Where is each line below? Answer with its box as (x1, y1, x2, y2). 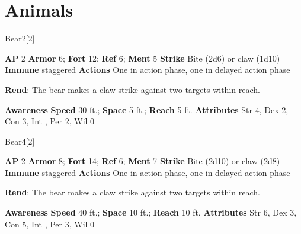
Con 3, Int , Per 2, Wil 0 (5, 115, 95, 127)
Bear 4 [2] (5, 134, 35, 147)
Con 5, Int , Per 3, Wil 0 (5, 217, 95, 230)
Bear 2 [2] (5, 32, 35, 44)
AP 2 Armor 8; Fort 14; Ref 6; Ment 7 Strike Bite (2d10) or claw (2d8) (5, 155, 280, 167)
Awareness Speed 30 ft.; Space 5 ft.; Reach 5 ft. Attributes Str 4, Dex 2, (5, 103, 289, 116)
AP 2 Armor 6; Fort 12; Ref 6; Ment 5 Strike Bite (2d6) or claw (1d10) (5, 52, 280, 64)
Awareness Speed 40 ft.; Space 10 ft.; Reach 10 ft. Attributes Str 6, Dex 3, (5, 206, 297, 219)
